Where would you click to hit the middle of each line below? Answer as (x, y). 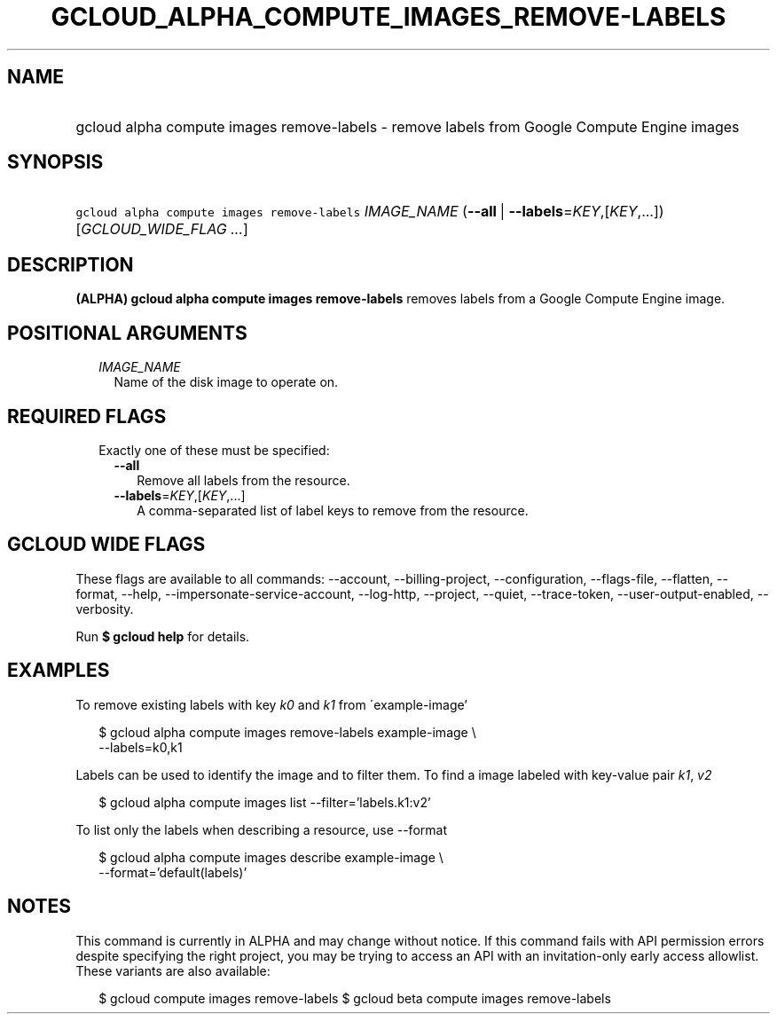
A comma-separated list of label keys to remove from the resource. (333, 510)
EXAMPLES (59, 671)
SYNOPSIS (55, 162)
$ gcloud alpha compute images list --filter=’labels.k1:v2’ (265, 802)
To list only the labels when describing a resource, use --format (261, 829)
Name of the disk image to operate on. (226, 382)
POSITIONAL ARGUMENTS (127, 333)
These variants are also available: (173, 970)
